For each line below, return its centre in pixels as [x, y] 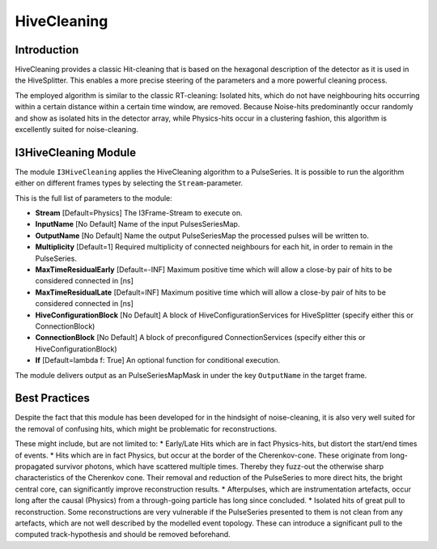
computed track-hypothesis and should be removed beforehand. [123, 534]
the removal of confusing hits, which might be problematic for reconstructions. [146, 428]
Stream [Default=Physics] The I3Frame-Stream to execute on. [139, 213]
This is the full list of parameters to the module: [94, 198]
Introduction [47, 50]
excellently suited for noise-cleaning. [77, 130]
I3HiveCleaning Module [76, 153]
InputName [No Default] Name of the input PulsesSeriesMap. [138, 224]
